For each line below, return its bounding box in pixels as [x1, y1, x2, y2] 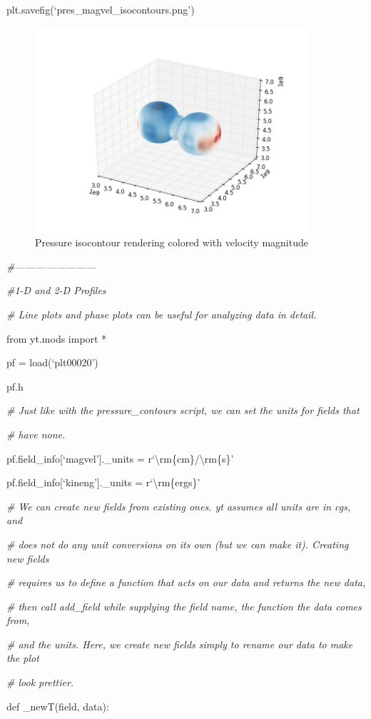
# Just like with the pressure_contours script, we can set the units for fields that [6, 403, 360, 418]
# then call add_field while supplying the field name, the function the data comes [6, 598, 362, 613]
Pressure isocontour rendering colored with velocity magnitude [35, 235, 308, 250]
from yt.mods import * [6, 331, 107, 346]
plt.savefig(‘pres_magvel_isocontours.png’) [6, 2, 195, 16]
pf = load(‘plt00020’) [6, 355, 98, 370]
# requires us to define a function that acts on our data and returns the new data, [6, 575, 366, 590]
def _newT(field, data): [6, 698, 109, 713]
